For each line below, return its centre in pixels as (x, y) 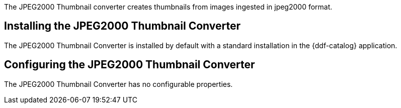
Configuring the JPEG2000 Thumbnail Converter (130, 65)
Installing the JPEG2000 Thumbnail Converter (123, 26)
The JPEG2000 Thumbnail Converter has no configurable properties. (118, 84)
